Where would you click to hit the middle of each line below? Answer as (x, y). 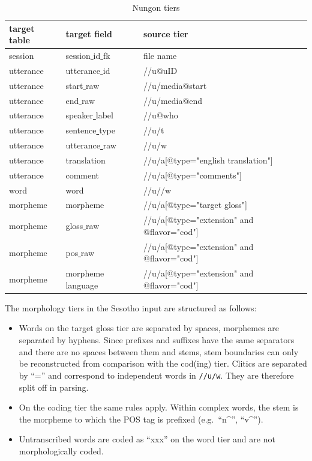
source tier (166, 34)
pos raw (80, 252)
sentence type (90, 130)
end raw (80, 100)
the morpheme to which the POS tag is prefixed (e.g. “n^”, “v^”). (141, 419)
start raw (82, 85)
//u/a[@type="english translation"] (208, 160)
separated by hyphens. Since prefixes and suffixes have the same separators (157, 340)
